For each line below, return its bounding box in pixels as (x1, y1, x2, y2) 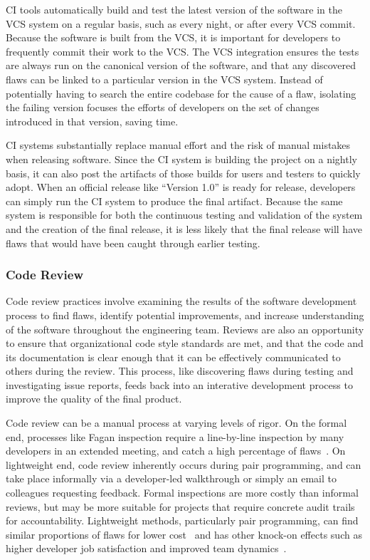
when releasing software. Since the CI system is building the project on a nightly (6, 151, 357, 166)
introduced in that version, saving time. (6, 113, 179, 128)
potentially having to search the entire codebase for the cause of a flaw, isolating (6, 85, 356, 100)
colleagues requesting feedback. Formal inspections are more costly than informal (6, 485, 359, 500)
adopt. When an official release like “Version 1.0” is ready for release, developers (6, 180, 356, 195)
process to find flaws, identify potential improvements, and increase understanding (6, 307, 364, 322)
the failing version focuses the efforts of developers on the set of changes (6, 100, 319, 115)
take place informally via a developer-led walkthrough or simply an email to (6, 471, 337, 486)
